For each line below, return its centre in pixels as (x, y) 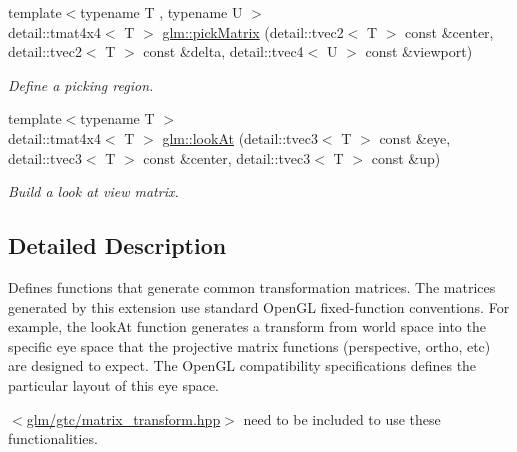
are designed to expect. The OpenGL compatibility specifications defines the (242, 365)
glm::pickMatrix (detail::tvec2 (253, 31)
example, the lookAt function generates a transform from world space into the (247, 326)
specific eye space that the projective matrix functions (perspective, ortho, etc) (249, 345)
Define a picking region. (81, 84)
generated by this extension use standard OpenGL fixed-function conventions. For (259, 306)
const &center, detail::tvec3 (227, 157)
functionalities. (53, 438)
